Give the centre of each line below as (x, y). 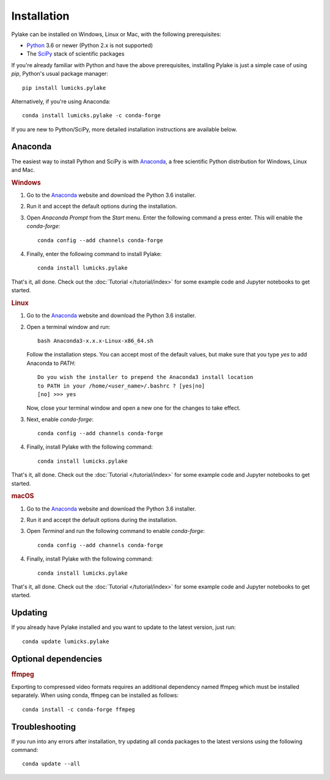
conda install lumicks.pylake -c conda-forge (92, 116)
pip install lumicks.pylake (64, 88)
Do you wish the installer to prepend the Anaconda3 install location (145, 377)
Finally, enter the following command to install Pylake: (94, 254)
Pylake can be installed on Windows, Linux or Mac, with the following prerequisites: (116, 34)
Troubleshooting (44, 727)
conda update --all (51, 764)
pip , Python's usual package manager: (60, 74)
